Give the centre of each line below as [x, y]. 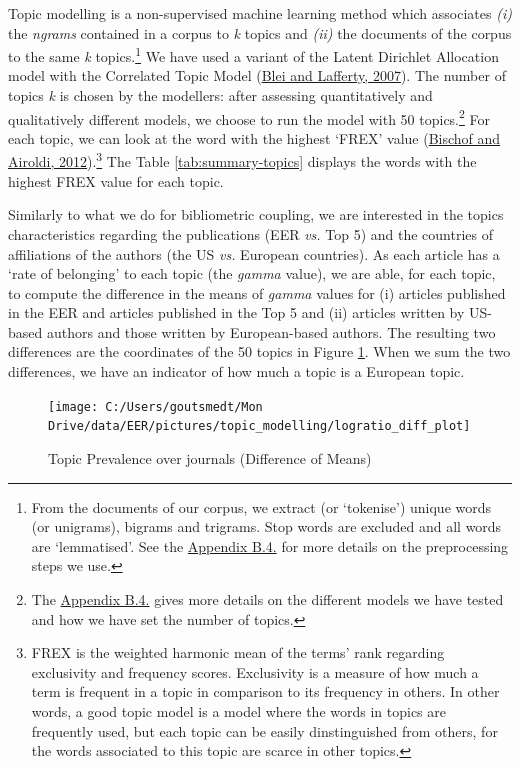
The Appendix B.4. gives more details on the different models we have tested [267, 598]
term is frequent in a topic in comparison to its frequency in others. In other [265, 691]
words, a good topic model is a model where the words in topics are [238, 710]
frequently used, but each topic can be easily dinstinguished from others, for [264, 730]
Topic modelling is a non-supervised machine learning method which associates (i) [260, 13]
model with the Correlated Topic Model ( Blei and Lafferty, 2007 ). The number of [257, 75]
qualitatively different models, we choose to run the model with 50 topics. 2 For [249, 117]
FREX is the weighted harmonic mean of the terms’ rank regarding [238, 652]
